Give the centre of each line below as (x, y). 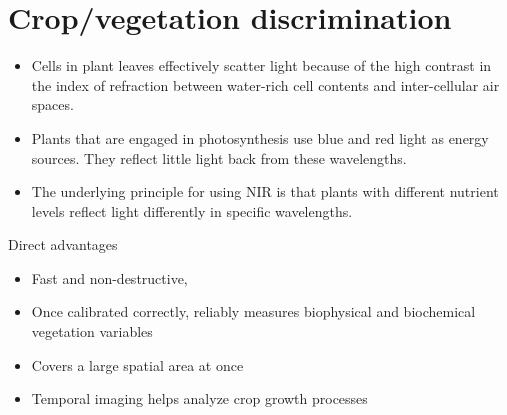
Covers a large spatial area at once (137, 364)
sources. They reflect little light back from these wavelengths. (219, 157)
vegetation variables (92, 331)
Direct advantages (63, 244)
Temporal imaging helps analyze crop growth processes (199, 398)
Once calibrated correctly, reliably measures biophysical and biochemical (253, 311)
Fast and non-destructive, (109, 277)
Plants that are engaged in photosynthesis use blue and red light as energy (260, 137)
